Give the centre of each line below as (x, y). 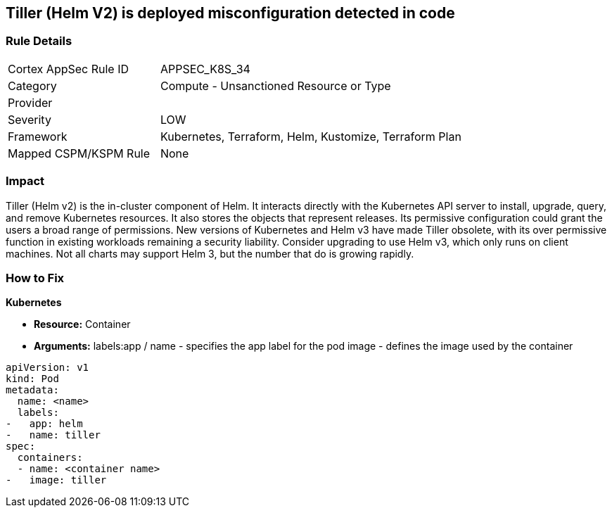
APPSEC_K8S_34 (205, 69)
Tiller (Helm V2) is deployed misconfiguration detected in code (230, 13)
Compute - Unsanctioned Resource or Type (275, 85)
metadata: (32, 390)
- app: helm (44, 424)
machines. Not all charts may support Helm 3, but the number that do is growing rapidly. (210, 253)
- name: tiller (53, 435)
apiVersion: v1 (47, 368)
